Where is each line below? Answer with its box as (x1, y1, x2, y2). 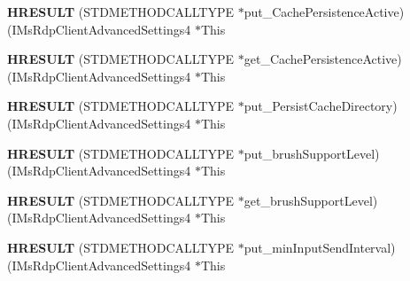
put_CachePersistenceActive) (244, 3, 405, 20)
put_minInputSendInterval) (244, 238, 396, 256)
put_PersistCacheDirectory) (244, 97, 398, 115)
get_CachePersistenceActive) (244, 50, 402, 68)
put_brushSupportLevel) (244, 144, 380, 162)
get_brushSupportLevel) (244, 191, 378, 209)
